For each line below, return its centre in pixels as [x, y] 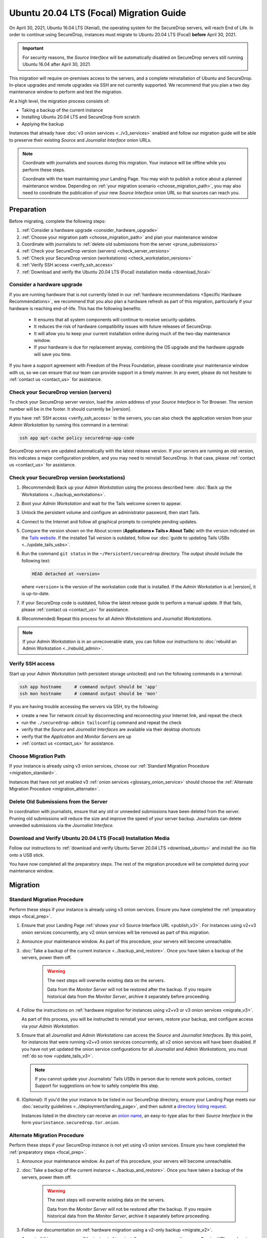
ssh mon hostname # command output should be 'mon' [89, 694]
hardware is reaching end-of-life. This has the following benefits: [75, 308]
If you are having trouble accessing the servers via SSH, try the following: [84, 706]
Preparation [28, 209]
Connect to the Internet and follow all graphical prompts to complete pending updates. [110, 521]
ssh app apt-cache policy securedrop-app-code [77, 438]
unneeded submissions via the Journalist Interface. [61, 825]
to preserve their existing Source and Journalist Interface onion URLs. [80, 140]
